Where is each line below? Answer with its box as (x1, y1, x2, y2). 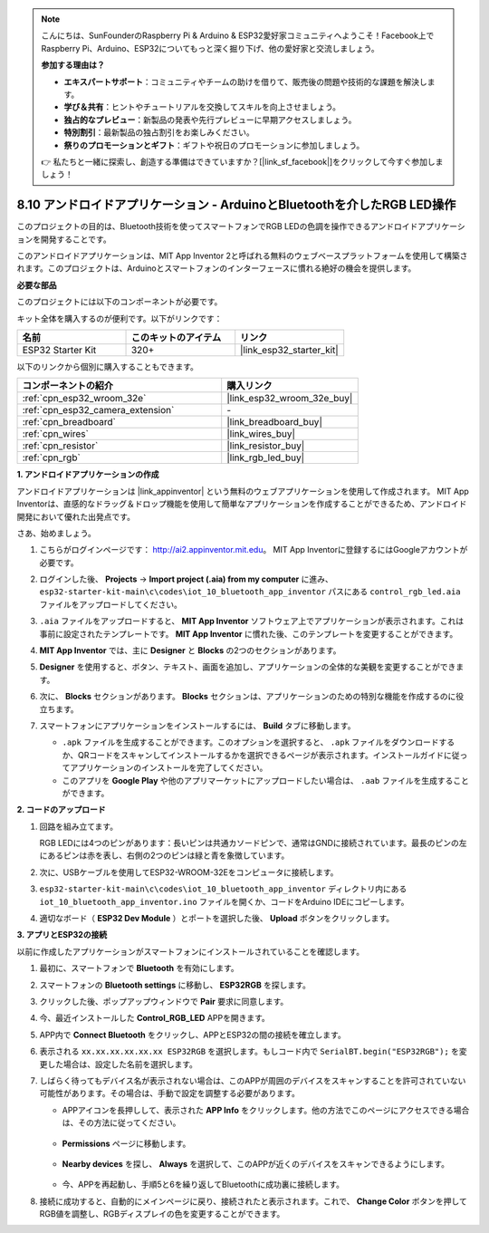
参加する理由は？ (41, 60, 105, 71)
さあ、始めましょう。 (16, 527, 97, 538)
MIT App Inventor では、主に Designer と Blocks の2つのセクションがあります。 (39, 645, 341, 656)
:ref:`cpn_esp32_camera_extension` (22, 404, 175, 417)
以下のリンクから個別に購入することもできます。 (16, 361, 199, 371)
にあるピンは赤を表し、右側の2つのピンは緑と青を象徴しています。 (39, 850, 290, 861)
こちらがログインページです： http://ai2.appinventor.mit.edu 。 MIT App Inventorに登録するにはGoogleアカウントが (39, 544, 468, 555)
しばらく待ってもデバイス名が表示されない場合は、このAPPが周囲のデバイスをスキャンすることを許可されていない (39, 1074, 466, 1086)
